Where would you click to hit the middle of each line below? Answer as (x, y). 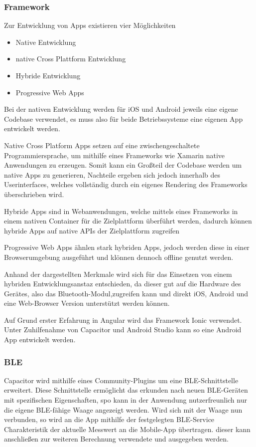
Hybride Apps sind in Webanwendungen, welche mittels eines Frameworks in (121, 211)
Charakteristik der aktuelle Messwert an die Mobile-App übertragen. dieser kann (127, 429)
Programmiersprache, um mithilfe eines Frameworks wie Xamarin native (115, 155)
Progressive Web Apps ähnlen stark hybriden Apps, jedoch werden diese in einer (127, 247)
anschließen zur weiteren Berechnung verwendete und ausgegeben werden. (116, 439)
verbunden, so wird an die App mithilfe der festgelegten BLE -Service (109, 419)
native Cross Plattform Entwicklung (71, 59)
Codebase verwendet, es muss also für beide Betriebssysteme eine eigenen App (124, 118)
